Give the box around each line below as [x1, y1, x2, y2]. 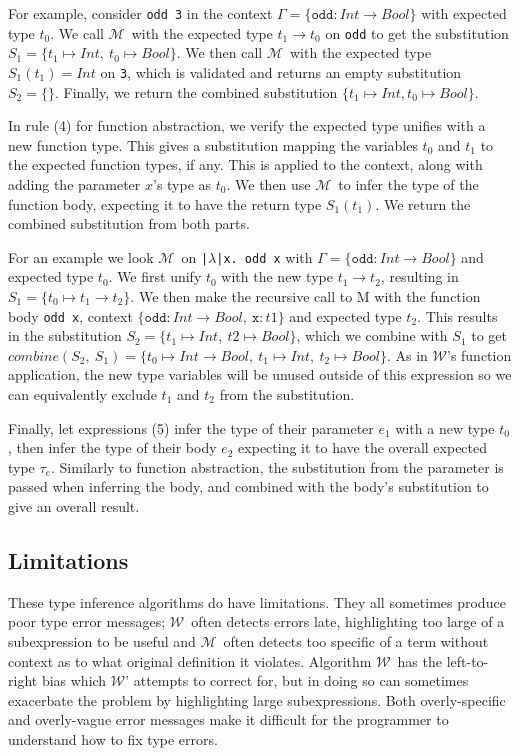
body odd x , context [8, 305, 133, 326]
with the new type [221, 266, 333, 287]
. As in [387, 344, 428, 365]
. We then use [226, 173, 311, 194]
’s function [446, 344, 512, 365]
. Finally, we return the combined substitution [54, 81, 338, 102]
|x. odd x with [216, 246, 313, 267]
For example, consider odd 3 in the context [8, 3, 273, 23]
